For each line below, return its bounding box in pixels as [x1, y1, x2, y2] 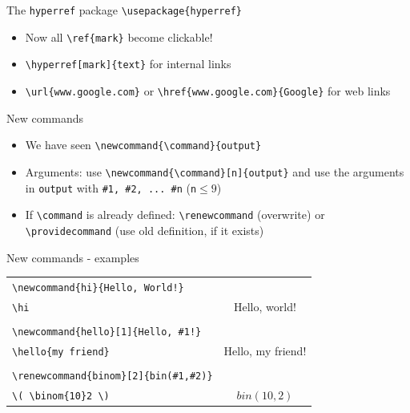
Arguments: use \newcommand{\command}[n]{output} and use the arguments [25, 163, 404, 180]
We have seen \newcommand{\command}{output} [25, 136, 262, 153]
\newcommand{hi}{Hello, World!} [12, 281, 184, 294]
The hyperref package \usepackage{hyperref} [6, 2, 242, 18]
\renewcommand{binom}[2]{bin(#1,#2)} [12, 370, 213, 382]
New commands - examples [6, 249, 139, 265]
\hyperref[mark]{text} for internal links [25, 55, 231, 72]
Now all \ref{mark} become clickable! [25, 28, 213, 45]
